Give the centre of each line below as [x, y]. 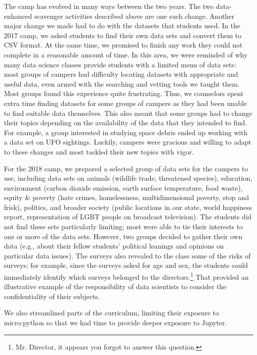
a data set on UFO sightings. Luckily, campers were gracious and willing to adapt [128, 142]
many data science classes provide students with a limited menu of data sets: [120, 64]
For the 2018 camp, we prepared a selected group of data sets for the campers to [126, 168]
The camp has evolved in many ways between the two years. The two [109, 6]
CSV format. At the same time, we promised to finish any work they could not [123, 45]
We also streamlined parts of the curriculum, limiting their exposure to [111, 313]
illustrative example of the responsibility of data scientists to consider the [115, 286]
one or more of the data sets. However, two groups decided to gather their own [123, 236]
